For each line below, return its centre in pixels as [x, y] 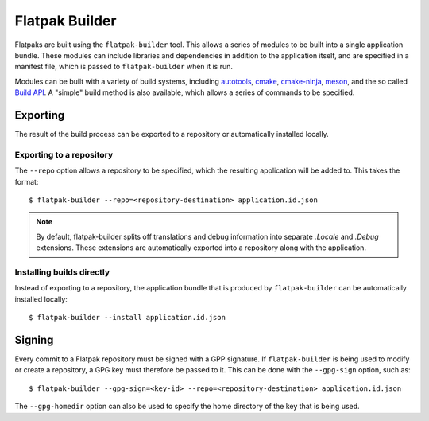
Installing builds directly [62, 272]
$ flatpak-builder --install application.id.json [128, 318]
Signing [34, 339]
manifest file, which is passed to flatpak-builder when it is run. [124, 67]
